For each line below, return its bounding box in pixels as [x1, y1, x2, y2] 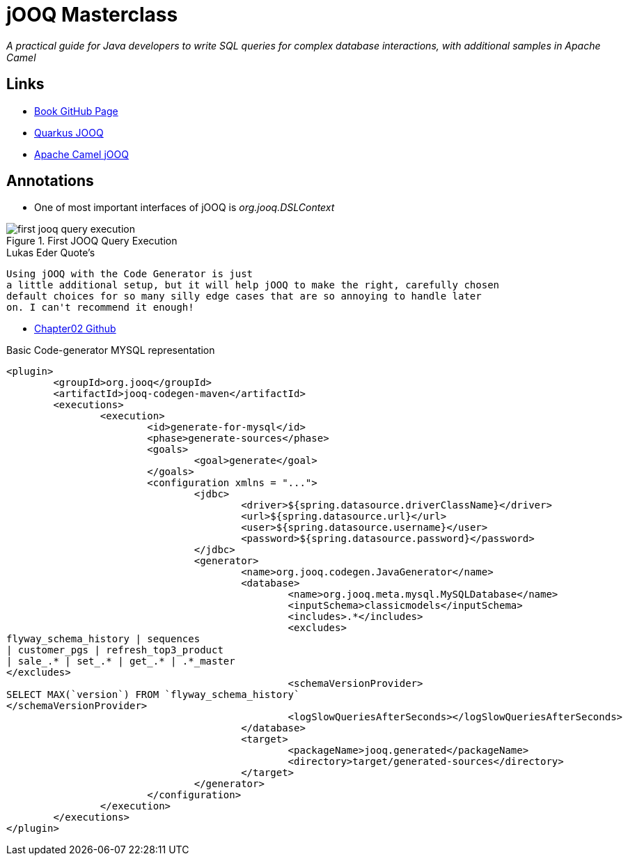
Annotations [6, 172, 94, 190]
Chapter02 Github [34, 323, 116, 335]
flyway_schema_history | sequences [6, 633, 201, 645]
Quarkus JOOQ [34, 126, 104, 139]
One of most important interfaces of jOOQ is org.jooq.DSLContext [34, 201, 335, 214]
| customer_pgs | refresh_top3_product [6, 644, 223, 656]
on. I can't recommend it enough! [6, 302, 194, 313]
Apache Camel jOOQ [34, 148, 129, 160]
